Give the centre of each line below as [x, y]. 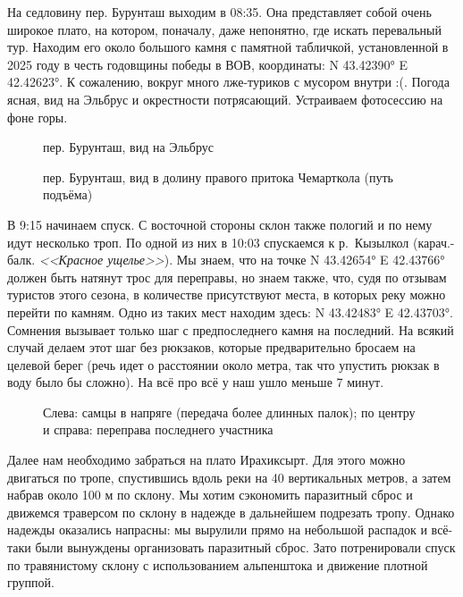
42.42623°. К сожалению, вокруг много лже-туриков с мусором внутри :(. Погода [228, 82]
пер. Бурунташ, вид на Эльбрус [128, 147]
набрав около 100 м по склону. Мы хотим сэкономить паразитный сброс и [210, 495]
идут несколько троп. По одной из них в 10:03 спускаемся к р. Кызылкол [208, 242]
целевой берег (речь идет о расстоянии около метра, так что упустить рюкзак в [223, 364]
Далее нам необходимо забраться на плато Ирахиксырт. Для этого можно [206, 460]
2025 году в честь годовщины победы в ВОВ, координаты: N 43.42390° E [207, 64]
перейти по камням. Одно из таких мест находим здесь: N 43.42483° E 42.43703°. [230, 311]
